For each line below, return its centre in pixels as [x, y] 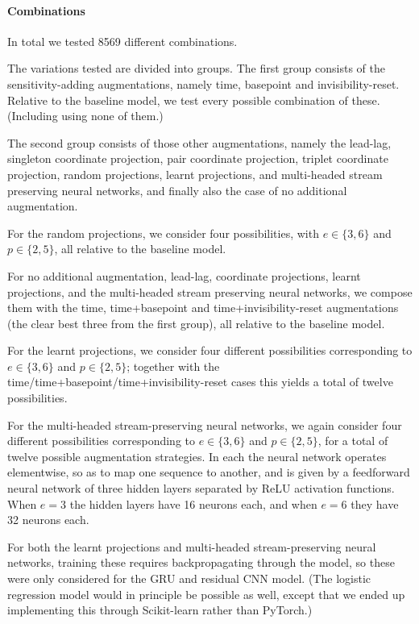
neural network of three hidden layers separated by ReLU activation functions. [201, 488]
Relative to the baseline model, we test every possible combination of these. [194, 100]
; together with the [173, 366]
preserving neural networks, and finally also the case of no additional [177, 190]
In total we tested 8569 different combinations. [122, 41]
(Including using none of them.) [85, 116]
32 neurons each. [48, 520]
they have [375, 503]
